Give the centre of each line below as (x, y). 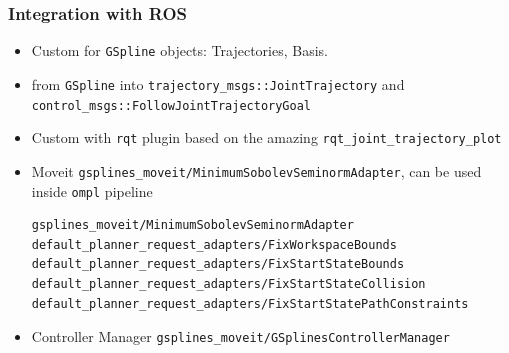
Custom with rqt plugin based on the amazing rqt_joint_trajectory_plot (266, 137)
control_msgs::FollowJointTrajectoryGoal (171, 105)
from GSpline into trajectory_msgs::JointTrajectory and (218, 83)
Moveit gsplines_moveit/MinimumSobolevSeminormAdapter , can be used (256, 170)
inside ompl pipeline (92, 190)
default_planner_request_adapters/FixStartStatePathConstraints (250, 303)
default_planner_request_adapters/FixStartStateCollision (228, 283)
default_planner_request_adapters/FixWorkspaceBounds (214, 244)
